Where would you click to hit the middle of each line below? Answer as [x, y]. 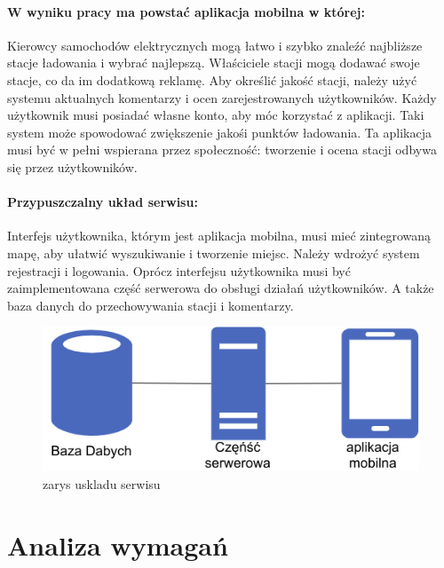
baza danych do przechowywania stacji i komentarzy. [151, 305]
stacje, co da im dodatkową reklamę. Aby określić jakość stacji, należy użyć [212, 79]
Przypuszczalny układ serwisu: [103, 202]
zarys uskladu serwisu [102, 484]
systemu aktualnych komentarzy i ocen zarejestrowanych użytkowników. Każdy [222, 97]
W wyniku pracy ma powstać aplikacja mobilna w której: [186, 11]
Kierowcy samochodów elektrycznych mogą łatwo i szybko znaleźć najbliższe [215, 45]
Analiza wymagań [118, 544]
